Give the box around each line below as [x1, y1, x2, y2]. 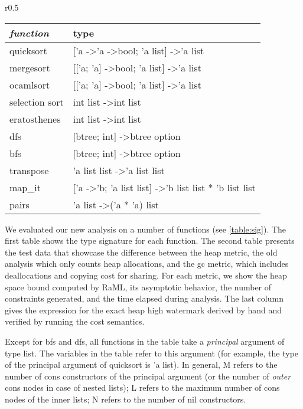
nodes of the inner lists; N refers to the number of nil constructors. [5, 392, 246, 405]
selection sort [9, 94, 64, 109]
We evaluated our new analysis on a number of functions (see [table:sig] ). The [5, 223, 286, 235]
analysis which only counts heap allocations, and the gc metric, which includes [5, 257, 289, 270]
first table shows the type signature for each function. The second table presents [5, 234, 295, 247]
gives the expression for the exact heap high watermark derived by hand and [5, 303, 282, 316]
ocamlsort [9, 77, 50, 91]
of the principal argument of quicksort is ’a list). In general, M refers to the [5, 358, 278, 371]
